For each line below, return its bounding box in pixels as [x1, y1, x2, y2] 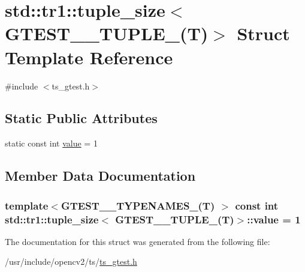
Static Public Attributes [5, 109, 158, 127]
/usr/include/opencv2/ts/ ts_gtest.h [5, 255, 137, 268]
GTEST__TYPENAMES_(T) [61, 198, 215, 213]
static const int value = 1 [5, 137, 98, 150]
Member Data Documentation [5, 166, 196, 185]
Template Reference [5, 44, 173, 69]
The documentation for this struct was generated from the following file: [5, 235, 270, 247]
